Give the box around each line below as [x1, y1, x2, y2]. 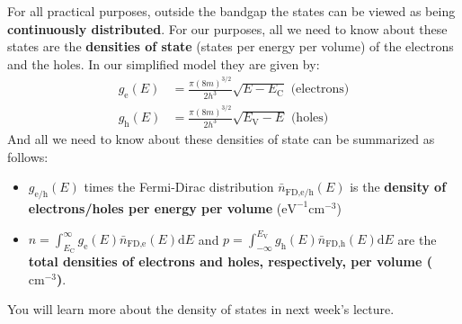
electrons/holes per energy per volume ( [28, 198, 282, 217]
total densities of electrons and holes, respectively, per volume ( [28, 252, 432, 271]
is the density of [350, 177, 447, 196]
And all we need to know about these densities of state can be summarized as [7, 129, 435, 148]
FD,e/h [285, 187, 314, 197]
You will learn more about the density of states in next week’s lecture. [7, 300, 395, 319]
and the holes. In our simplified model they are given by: [7, 54, 320, 73]
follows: [7, 147, 49, 166]
